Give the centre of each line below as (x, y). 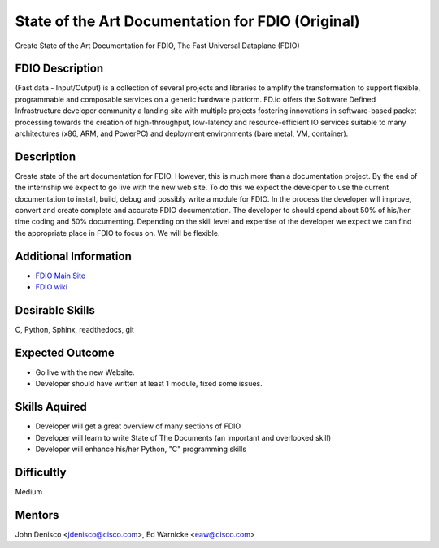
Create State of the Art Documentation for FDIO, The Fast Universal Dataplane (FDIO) (157, 46)
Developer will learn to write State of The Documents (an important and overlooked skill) (183, 437)
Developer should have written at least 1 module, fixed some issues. (149, 384)
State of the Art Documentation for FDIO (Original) (188, 21)
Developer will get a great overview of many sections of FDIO (138, 426)
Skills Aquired (51, 407)
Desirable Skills (55, 310)
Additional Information (73, 256)
